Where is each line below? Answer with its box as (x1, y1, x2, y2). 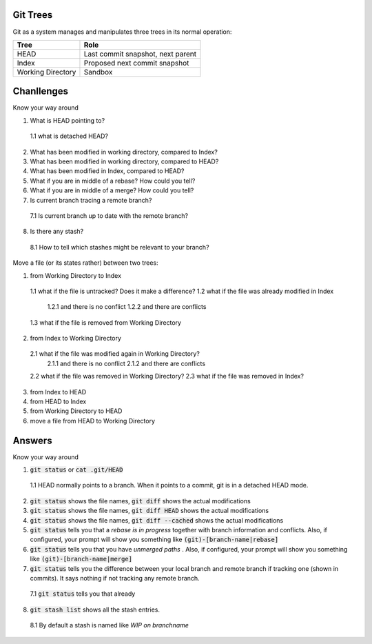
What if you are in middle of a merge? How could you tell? (30, 186, 194, 194)
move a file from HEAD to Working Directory (30, 416, 155, 425)
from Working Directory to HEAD (30, 407, 123, 415)
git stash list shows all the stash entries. (30, 605, 160, 614)
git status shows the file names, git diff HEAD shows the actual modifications (30, 507, 269, 515)
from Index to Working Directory (30, 334, 122, 343)
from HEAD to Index (30, 397, 87, 406)
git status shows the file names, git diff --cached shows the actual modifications (30, 516, 284, 524)
